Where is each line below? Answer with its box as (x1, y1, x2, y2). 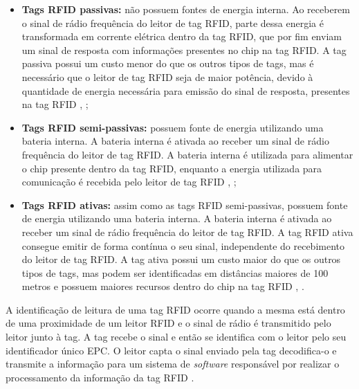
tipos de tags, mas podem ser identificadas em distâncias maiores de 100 (21, 265, 329, 280)
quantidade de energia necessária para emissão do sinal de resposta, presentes (21, 83, 350, 98)
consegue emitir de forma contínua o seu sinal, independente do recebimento (21, 238, 345, 253)
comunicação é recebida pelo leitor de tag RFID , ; (21, 174, 237, 189)
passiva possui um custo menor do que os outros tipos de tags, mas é (21, 56, 314, 71)
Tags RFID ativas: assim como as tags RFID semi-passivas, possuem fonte (21, 197, 348, 212)
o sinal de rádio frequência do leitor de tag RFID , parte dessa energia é (21, 15, 324, 30)
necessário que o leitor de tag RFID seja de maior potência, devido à (21, 69, 313, 84)
